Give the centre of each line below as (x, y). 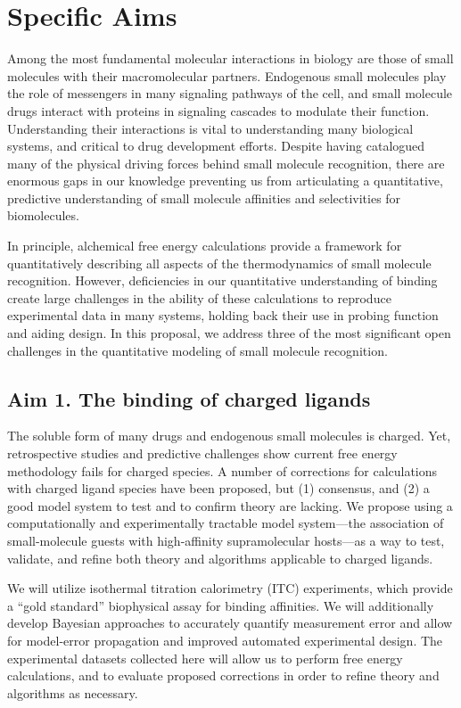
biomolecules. (43, 215)
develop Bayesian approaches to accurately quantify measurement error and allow (230, 623)
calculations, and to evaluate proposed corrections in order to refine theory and (223, 675)
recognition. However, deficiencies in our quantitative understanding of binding (222, 280)
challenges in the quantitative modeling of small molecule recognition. (198, 350)
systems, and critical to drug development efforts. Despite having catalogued (216, 146)
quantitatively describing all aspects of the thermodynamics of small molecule (219, 263)
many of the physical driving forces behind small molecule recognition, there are (226, 163)
